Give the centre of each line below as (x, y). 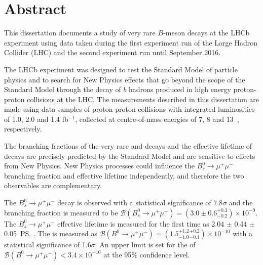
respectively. (23, 129)
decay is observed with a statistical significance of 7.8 (140, 203)
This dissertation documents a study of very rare (80, 33)
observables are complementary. (53, 185)
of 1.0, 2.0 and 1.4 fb (36, 119)
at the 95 (118, 254)
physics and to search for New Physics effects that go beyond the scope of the (125, 79)
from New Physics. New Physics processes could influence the (99, 166)
